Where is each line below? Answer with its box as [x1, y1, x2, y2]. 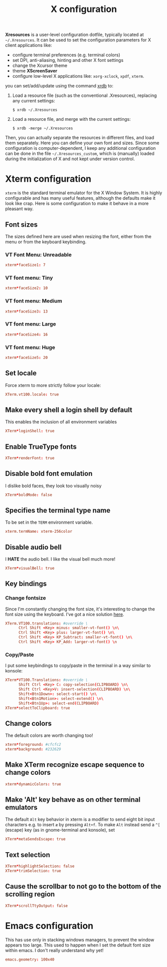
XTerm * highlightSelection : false [5, 864, 75, 869]
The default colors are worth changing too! [5, 732, 93, 738]
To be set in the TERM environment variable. [5, 519, 93, 525]
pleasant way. [5, 206, 34, 212]
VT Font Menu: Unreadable [5, 251, 72, 258]
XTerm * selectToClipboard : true [5, 705, 70, 710]
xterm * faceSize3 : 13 [5, 309, 48, 314]
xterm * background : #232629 [5, 747, 61, 752]
